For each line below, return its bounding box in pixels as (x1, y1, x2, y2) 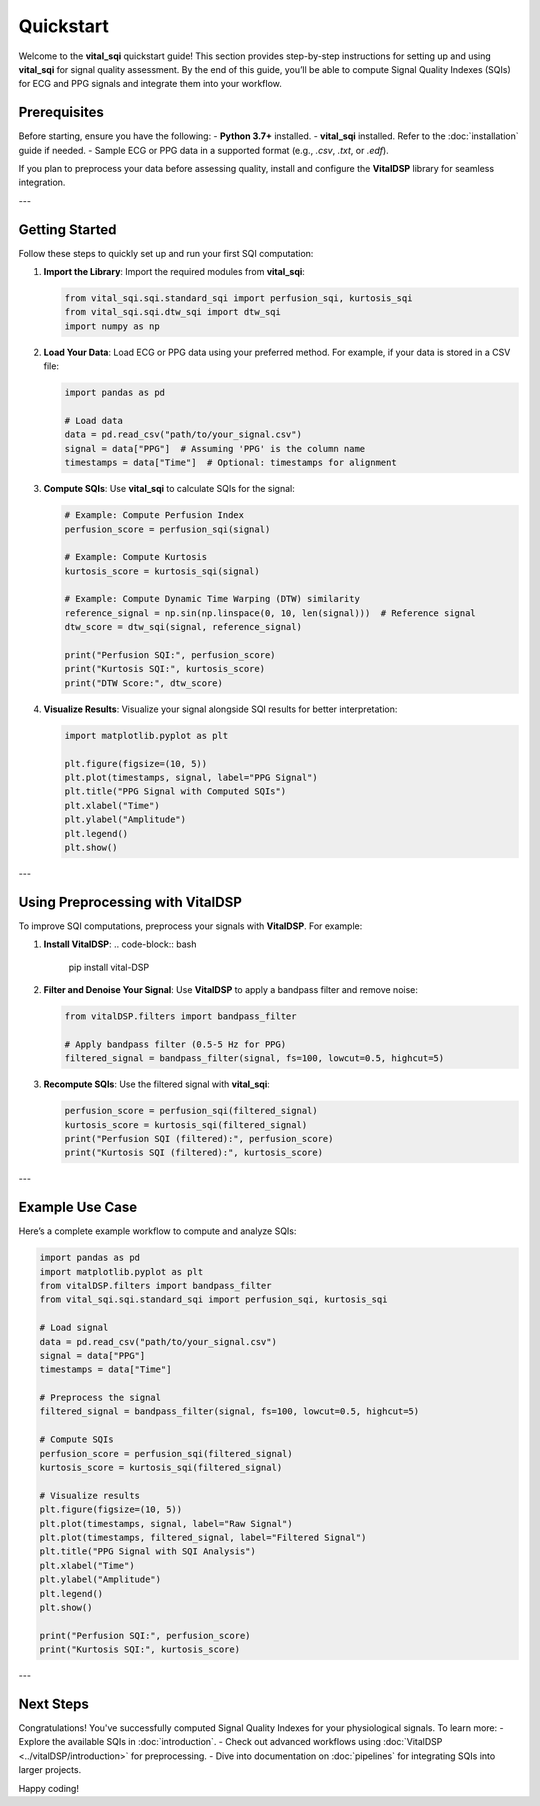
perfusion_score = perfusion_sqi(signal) (64, 523, 271, 535)
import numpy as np (64, 320, 160, 332)
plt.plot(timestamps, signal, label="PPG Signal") (64, 771, 319, 783)
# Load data (64, 415, 124, 426)
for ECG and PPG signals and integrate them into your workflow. (18, 78, 282, 90)
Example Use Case (18, 1199, 138, 1216)
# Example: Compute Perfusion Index (64, 510, 245, 521)
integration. (18, 176, 66, 189)
